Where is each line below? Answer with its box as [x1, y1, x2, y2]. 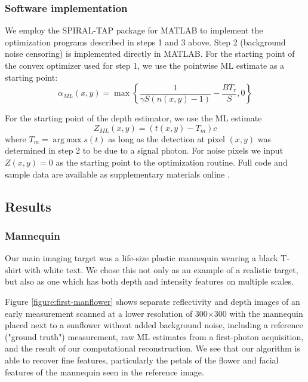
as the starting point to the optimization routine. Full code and [56, 155, 288, 168]
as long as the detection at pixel [108, 132, 225, 145]
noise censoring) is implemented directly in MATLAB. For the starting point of [5, 47, 295, 60]
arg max [53, 135, 82, 144]
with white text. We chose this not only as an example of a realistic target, [24, 263, 298, 276]
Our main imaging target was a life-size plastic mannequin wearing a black [5, 252, 278, 264]
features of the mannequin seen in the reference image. [5, 365, 204, 378]
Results [5, 197, 51, 215]
